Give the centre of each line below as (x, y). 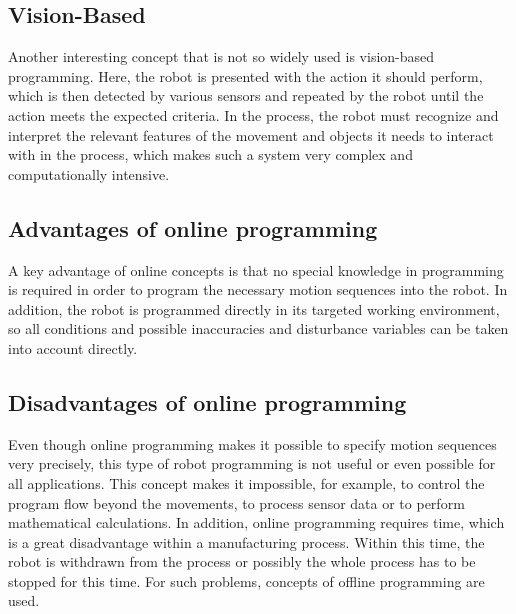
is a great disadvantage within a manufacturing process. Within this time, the (246, 541)
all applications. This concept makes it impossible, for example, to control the (246, 482)
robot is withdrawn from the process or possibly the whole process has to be (242, 561)
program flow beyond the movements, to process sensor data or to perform (236, 502)
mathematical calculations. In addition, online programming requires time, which (256, 522)
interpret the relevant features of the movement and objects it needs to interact (251, 134)
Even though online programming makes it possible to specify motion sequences (252, 443)
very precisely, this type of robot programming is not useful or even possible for (252, 463)
